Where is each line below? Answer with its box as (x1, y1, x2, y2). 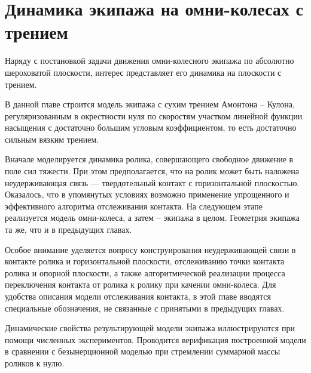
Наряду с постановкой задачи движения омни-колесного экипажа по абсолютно (5, 54, 294, 67)
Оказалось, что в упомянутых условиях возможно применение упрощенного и (5, 188, 289, 201)
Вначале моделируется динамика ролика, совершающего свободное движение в (5, 153, 294, 165)
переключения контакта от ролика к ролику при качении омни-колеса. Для (5, 278, 276, 291)
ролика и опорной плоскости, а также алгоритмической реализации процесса (5, 266, 285, 279)
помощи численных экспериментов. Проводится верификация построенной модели (5, 333, 306, 346)
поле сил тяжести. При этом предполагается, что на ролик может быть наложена (5, 165, 299, 177)
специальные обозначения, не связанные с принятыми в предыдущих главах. (5, 301, 285, 314)
